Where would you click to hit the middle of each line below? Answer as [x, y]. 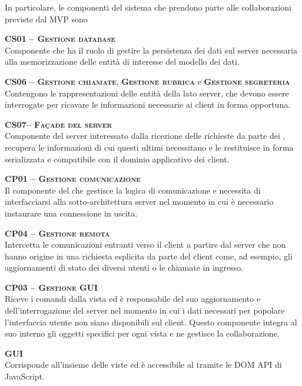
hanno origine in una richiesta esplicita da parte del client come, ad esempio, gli [149, 256]
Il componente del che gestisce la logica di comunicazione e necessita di [133, 190]
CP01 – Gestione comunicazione [73, 179]
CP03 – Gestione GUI [52, 287]
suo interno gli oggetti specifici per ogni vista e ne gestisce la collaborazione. [142, 333]
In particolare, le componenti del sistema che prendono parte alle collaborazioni [148, 7]
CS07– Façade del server [59, 124]
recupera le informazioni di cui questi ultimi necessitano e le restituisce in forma [149, 147]
